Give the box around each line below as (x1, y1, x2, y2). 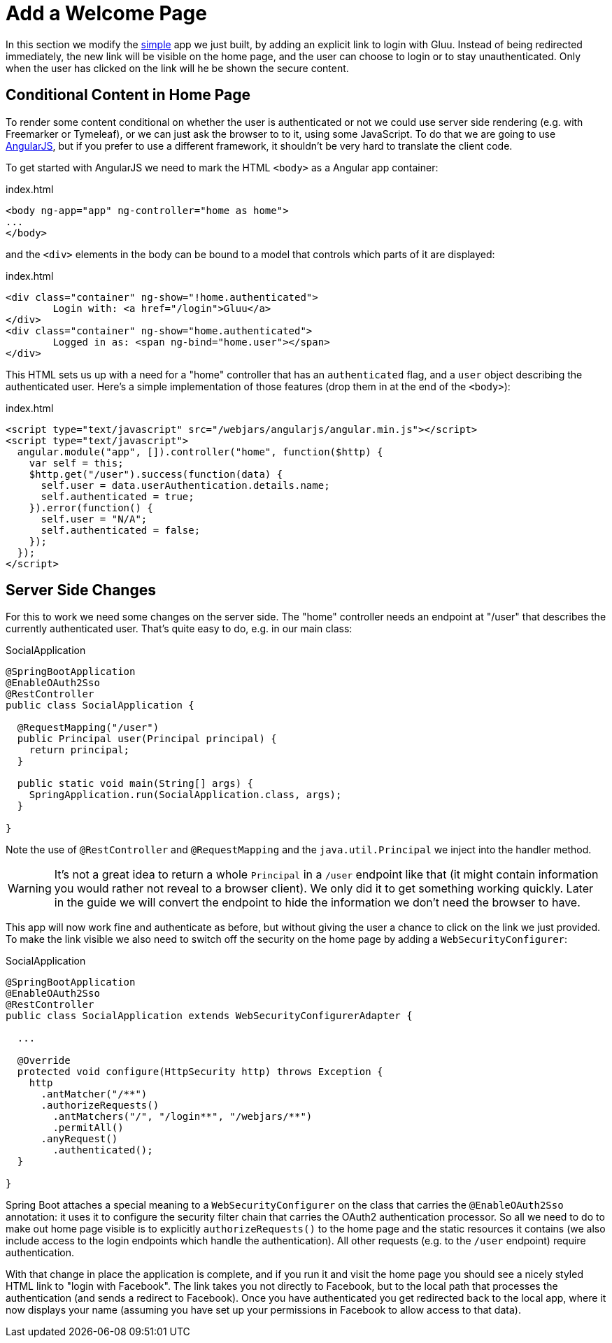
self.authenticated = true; (41, 490, 194, 502)
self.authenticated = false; (41, 524, 201, 536)
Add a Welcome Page (6, 1, 207, 25)
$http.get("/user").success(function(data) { (29, 468, 283, 480)
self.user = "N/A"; (41, 513, 148, 525)
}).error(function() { (29, 502, 153, 513)
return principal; (29, 744, 130, 756)
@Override (17, 1055, 71, 1067)
